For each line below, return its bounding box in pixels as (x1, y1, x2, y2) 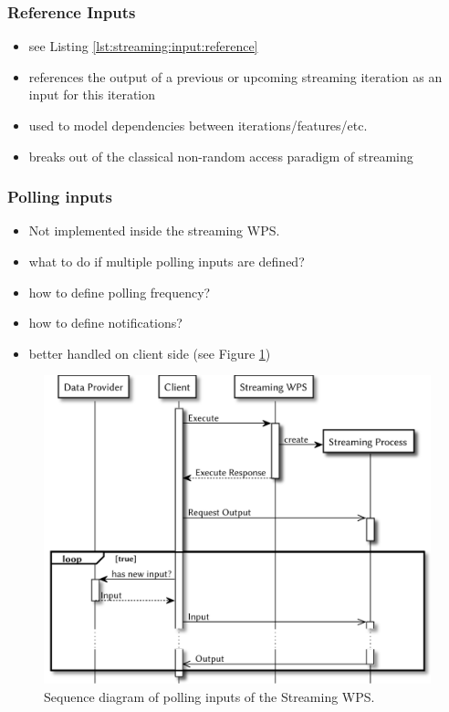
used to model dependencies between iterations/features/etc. (28, 116, 368, 134)
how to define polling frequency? (28, 282, 211, 301)
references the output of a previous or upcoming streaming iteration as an (28, 67, 443, 86)
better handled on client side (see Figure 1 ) (28, 343, 271, 362)
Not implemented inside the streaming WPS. (28, 221, 280, 240)
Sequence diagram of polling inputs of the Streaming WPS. (44, 686, 375, 706)
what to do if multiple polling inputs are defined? (28, 252, 305, 270)
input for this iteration (28, 85, 156, 104)
